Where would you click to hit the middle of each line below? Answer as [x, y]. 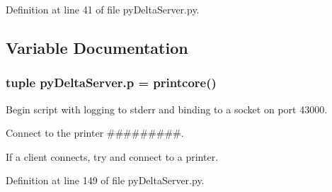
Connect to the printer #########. [95, 133]
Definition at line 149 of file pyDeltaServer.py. [105, 180]
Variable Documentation [97, 47]
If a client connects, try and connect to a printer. [112, 156]
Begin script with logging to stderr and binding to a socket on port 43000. [167, 109]
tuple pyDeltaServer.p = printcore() [111, 83]
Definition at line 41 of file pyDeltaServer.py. [103, 9]
